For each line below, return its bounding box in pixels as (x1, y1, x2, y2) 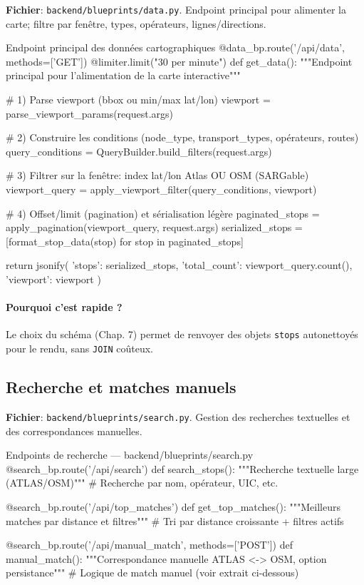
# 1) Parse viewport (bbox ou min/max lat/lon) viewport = (6, 92, 271, 107)
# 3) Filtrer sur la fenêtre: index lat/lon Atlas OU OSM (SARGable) (6, 168, 309, 183)
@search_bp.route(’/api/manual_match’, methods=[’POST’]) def (6, 537, 293, 552)
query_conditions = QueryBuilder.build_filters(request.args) (6, 143, 272, 158)
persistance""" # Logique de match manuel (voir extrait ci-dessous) (6, 565, 299, 580)
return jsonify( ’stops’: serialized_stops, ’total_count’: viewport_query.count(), (6, 258, 353, 273)
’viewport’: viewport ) (6, 271, 101, 286)
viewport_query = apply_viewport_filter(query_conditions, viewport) (6, 182, 317, 196)
